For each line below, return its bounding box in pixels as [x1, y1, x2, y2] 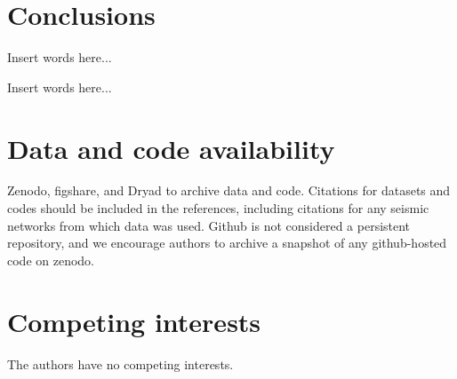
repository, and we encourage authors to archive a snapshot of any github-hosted [7, 233, 447, 252]
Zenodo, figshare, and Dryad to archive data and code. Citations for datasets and [7, 181, 451, 200]
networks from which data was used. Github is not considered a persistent [7, 216, 411, 234]
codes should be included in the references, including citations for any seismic [7, 199, 429, 217]
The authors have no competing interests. [7, 354, 234, 373]
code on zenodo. [7, 250, 94, 269]
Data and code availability [7, 130, 335, 166]
